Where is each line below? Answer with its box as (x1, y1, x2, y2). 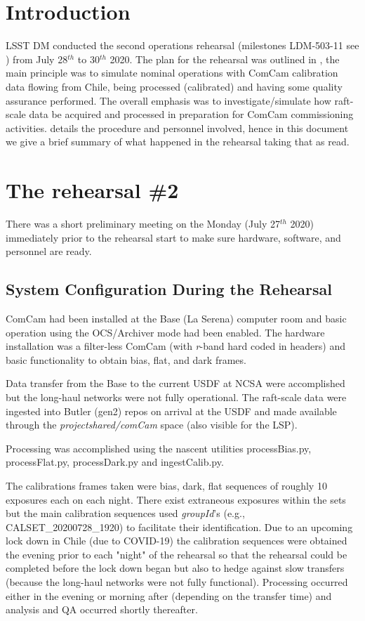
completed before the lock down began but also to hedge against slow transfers (6, 561, 345, 575)
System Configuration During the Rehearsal (6, 278, 332, 300)
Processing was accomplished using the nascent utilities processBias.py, (6, 440, 312, 455)
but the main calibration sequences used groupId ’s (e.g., (6, 506, 245, 521)
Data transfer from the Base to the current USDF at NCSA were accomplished (6, 376, 345, 391)
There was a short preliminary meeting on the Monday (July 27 (6, 216, 280, 230)
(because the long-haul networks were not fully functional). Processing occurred (6, 575, 348, 589)
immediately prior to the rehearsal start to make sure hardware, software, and (6, 230, 341, 244)
